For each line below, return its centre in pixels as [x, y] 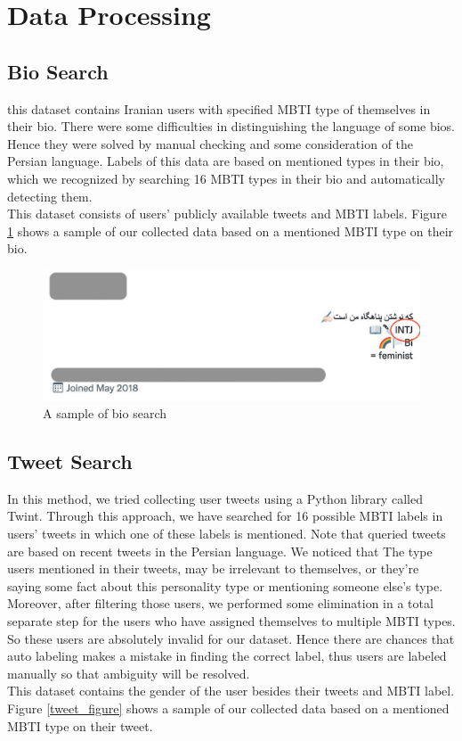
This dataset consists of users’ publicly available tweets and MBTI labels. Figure [227, 214]
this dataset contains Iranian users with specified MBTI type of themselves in [219, 108]
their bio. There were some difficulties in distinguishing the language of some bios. [231, 126]
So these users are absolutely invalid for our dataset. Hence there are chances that [231, 638]
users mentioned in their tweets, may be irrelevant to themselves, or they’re [213, 568]
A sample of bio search [105, 413]
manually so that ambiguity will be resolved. [129, 673]
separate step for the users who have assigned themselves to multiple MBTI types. [231, 621]
